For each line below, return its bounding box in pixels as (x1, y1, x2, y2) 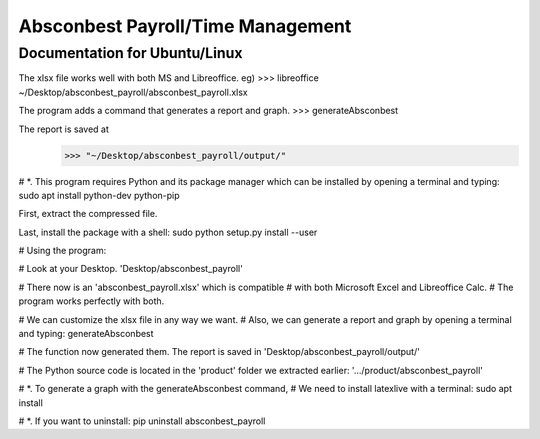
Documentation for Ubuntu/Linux (18, 44, 243, 62)
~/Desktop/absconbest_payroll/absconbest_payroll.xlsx (18, 86, 249, 98)
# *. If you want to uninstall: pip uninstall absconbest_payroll (18, 415, 266, 427)
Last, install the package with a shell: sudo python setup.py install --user (18, 226, 318, 238)
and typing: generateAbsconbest (18, 328, 154, 340)
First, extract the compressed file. (18, 208, 158, 220)
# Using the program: (18, 245, 107, 257)
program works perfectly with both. (18, 295, 165, 307)
